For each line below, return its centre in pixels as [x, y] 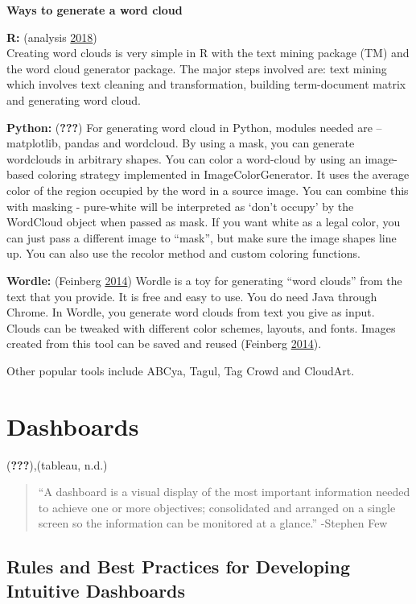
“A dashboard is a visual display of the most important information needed [224, 492]
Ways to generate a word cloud [95, 10]
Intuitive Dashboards [96, 590]
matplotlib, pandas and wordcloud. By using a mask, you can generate [181, 143]
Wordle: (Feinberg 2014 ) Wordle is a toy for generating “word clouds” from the [204, 280]
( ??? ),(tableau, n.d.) [57, 464]
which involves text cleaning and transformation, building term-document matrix [206, 84]
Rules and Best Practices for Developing [178, 567]
